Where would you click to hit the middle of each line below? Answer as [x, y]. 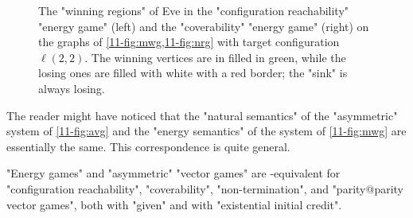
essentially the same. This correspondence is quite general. [148, 146]
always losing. [72, 88]
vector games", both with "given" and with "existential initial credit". [174, 204]
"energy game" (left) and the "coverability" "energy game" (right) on [204, 26]
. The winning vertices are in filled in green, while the [215, 57]
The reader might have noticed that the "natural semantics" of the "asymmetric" [202, 115]
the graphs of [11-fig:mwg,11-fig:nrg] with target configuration [189, 42]
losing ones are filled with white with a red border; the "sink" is [193, 73]
